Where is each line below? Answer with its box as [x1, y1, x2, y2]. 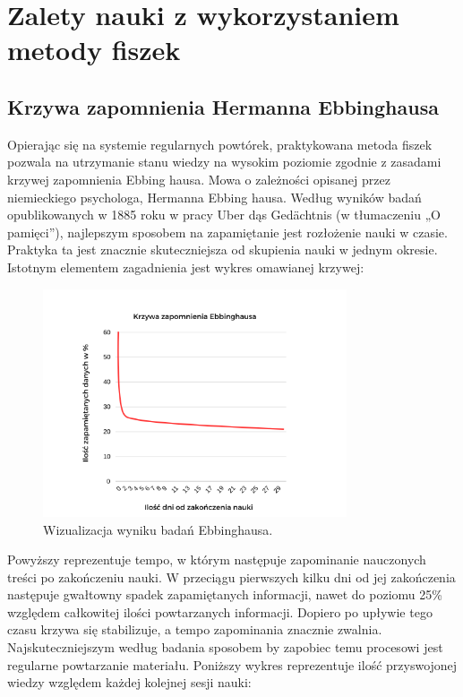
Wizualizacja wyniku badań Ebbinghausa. [43, 520, 273, 538]
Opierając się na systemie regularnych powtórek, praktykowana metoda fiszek [7, 134, 433, 153]
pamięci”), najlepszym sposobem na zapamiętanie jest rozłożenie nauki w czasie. [7, 222, 448, 241]
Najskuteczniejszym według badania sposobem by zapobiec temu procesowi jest [7, 638, 443, 657]
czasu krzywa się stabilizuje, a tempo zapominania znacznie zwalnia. [7, 620, 382, 639]
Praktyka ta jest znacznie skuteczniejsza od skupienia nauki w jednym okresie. [7, 240, 438, 259]
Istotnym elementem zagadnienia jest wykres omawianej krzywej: [7, 257, 364, 276]
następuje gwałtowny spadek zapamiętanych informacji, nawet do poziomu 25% [7, 585, 442, 604]
